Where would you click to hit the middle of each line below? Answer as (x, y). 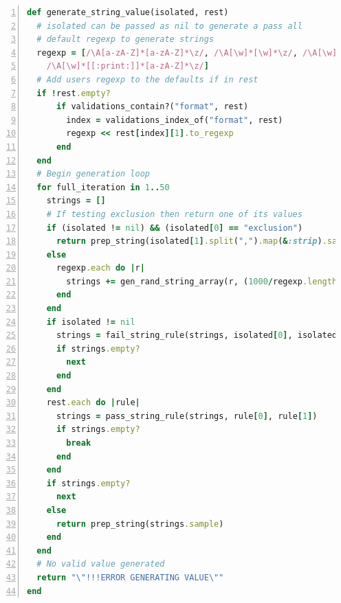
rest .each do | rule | (93, 403)
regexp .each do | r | (100, 268)
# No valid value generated (101, 564)
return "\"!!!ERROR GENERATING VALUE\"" (130, 577)
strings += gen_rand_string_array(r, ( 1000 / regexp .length (202, 281)
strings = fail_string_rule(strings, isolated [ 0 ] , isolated (197, 335)
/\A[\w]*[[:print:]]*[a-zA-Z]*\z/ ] (128, 66)
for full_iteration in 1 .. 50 (103, 187)
